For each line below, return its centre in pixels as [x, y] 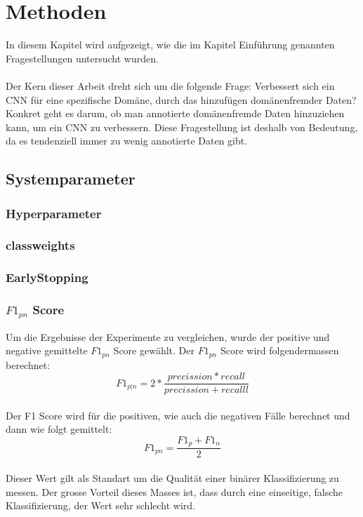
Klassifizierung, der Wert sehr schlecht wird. [101, 505]
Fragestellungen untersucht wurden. [82, 58]
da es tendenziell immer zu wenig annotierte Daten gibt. [127, 141]
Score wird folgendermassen [279, 350]
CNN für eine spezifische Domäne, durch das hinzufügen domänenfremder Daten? [181, 99]
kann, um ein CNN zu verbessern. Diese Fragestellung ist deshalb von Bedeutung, [182, 127]
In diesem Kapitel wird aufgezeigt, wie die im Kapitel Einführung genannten [170, 45]
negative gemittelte [47, 350]
